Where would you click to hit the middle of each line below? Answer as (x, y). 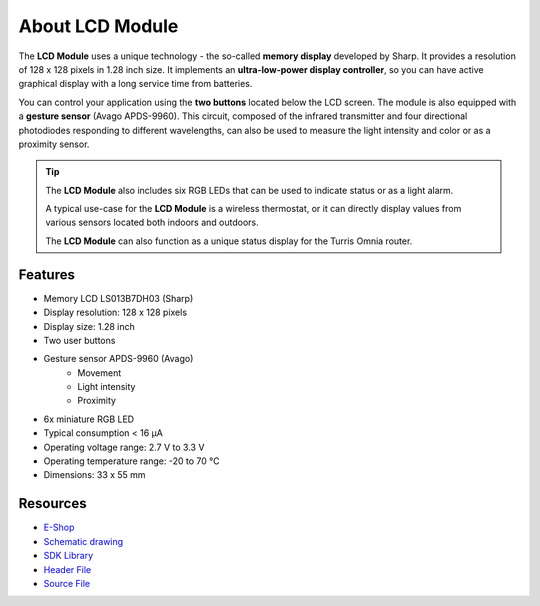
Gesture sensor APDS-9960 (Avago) (118, 359)
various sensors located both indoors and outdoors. (152, 222)
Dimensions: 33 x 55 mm (94, 475)
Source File (66, 583)
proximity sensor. (54, 144)
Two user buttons (79, 340)
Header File (67, 569)
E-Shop (59, 527)
